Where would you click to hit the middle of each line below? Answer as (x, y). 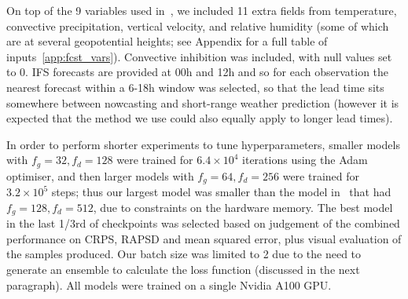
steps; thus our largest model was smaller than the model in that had (221, 192)
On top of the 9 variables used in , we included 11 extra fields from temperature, (202, 10)
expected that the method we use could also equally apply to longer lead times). (200, 118)
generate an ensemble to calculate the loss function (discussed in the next (183, 270)
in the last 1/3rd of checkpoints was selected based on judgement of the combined (203, 223)
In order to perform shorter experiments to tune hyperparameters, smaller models (203, 144)
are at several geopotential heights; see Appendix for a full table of (167, 41)
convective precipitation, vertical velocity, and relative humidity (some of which (198, 26)
